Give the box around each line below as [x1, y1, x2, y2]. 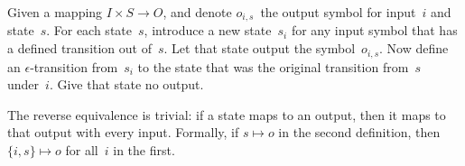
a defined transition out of [7, 39, 152, 58]
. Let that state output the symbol [163, 39, 356, 58]
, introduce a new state [144, 21, 272, 40]
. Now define [379, 39, 449, 58]
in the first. [113, 140, 175, 159]
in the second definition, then [278, 123, 441, 142]
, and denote [163, 3, 232, 21]
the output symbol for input [260, 3, 416, 21]
